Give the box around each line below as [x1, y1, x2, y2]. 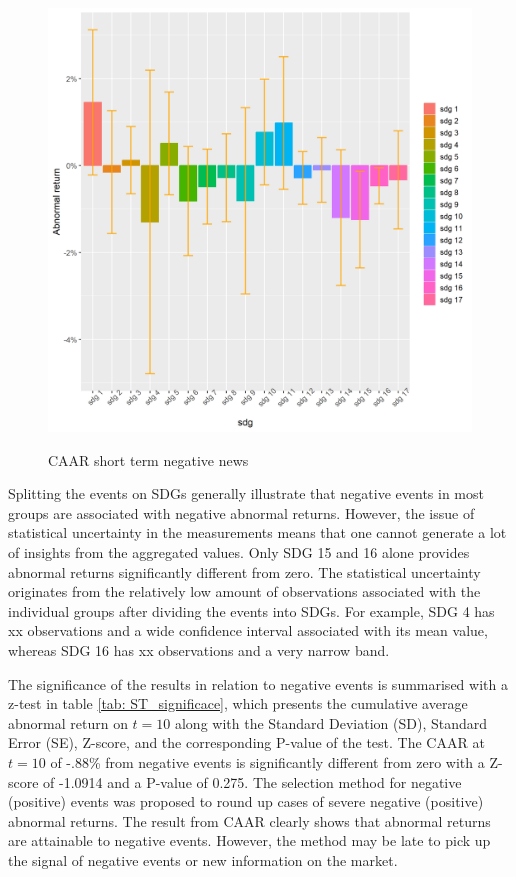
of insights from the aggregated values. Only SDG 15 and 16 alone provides [8, 541, 470, 562]
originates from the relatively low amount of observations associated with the [8, 581, 481, 602]
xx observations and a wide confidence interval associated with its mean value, [8, 620, 488, 641]
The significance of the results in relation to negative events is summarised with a [8, 673, 508, 694]
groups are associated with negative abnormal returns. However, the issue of [8, 502, 475, 523]
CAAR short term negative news [48, 449, 249, 470]
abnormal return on [8, 712, 128, 733]
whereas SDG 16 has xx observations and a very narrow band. [8, 639, 390, 660]
